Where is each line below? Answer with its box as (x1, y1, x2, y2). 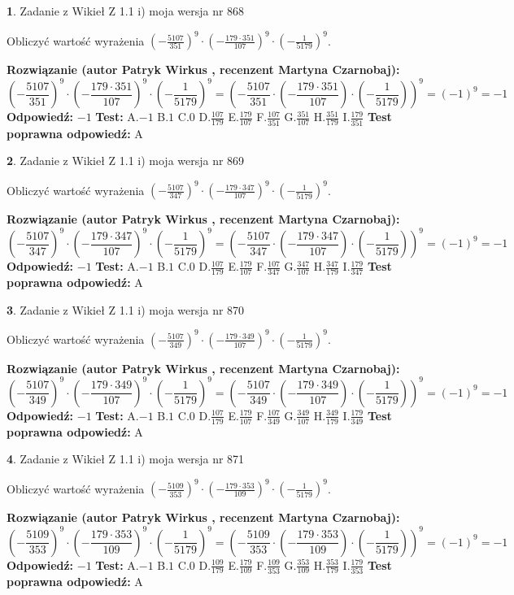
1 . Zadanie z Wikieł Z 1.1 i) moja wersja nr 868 (7, 2, 245, 19)
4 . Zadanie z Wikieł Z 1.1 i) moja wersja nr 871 (7, 450, 245, 467)
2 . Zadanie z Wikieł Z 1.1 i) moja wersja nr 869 (7, 152, 245, 169)
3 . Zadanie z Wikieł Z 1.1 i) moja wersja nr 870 (7, 301, 245, 318)
